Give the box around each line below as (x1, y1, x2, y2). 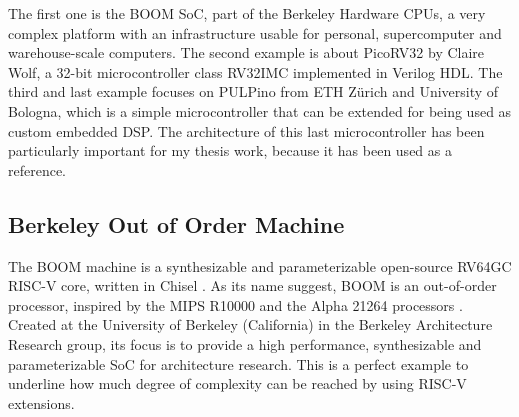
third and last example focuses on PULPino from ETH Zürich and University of (8, 81, 499, 102)
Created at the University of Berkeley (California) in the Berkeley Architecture (8, 314, 493, 335)
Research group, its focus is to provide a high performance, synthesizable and (8, 333, 482, 354)
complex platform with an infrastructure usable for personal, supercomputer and (8, 22, 502, 43)
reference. (8, 159, 67, 180)
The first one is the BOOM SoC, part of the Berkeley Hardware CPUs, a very (8, 3, 486, 23)
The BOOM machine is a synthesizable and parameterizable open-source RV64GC (8, 255, 512, 276)
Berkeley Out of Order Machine (8, 208, 345, 239)
